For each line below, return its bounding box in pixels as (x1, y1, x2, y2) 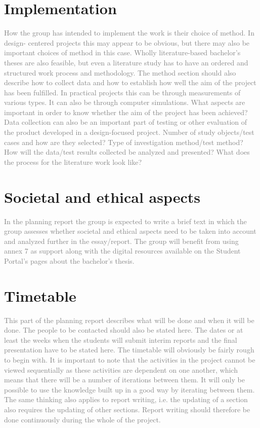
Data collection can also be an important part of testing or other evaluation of (4, 117, 247, 127)
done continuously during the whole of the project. (4, 414, 161, 424)
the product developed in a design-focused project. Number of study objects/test (4, 127, 254, 137)
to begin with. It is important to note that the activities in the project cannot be (4, 354, 255, 365)
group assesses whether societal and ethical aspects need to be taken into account (4, 226, 256, 236)
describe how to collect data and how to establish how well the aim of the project (4, 77, 256, 88)
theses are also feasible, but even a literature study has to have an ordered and (4, 57, 248, 67)
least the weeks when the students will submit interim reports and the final (4, 334, 237, 345)
